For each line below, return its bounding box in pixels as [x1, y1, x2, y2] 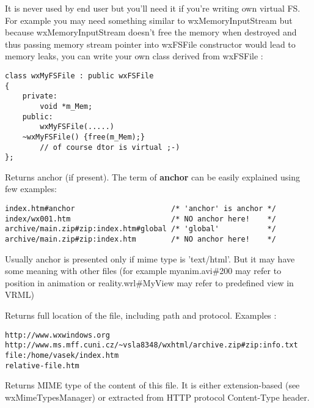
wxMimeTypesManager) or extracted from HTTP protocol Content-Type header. [5, 390, 310, 403]
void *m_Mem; [40, 102, 93, 111]
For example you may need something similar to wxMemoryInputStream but [5, 13, 293, 26]
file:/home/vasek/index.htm [5, 351, 119, 360]
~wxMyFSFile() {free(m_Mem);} [22, 132, 145, 141]
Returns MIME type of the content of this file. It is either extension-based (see [5, 379, 300, 391]
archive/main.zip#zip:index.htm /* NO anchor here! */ [5, 235, 276, 244]
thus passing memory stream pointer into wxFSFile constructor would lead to [5, 37, 296, 50]
